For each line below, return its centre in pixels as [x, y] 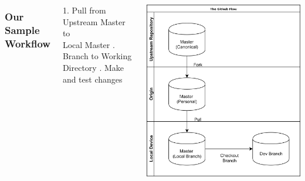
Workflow [28, 43]
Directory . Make [93, 67]
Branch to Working [97, 56]
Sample [22, 30]
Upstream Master [94, 21]
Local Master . [89, 44]
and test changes [92, 79]
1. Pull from [84, 10]
